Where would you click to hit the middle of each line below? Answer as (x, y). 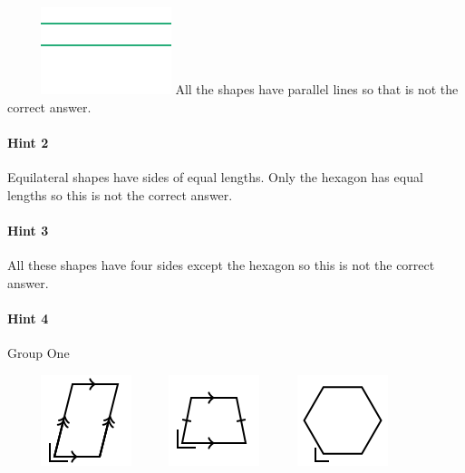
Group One (39, 352)
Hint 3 (28, 230)
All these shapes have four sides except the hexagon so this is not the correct (221, 264)
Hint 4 (28, 318)
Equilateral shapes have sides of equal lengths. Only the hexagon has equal (215, 176)
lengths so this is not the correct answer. (120, 194)
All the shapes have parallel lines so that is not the (317, 89)
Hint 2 (28, 142)
